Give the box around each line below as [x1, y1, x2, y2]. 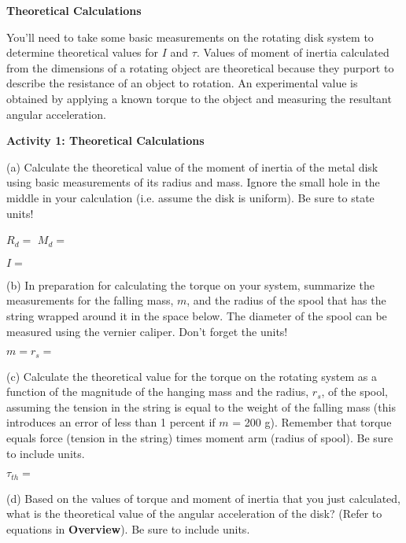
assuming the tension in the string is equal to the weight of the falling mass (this [6, 398, 396, 415]
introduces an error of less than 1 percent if [6, 414, 216, 430]
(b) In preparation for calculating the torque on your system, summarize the [6, 276, 375, 293]
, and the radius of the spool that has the [186, 292, 386, 308]
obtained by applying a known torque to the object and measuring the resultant [6, 90, 392, 106]
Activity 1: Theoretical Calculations [6, 132, 205, 149]
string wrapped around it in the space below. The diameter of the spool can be [6, 307, 387, 323]
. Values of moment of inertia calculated [196, 44, 389, 61]
